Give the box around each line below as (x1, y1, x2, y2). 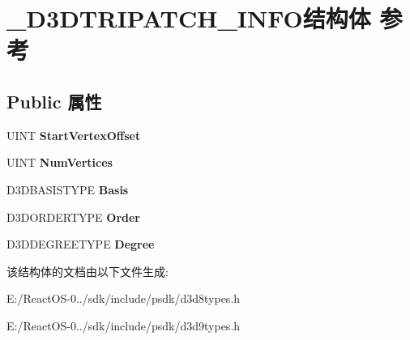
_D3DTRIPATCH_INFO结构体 (6, 2, 371, 35)
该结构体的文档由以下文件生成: (6, 262, 169, 279)
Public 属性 (6, 88, 102, 113)
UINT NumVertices (6, 154, 113, 171)
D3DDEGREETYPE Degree (6, 236, 155, 253)
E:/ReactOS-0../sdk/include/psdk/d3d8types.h (6, 290, 241, 307)
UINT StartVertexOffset (6, 126, 141, 143)
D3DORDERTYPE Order (6, 208, 141, 225)
